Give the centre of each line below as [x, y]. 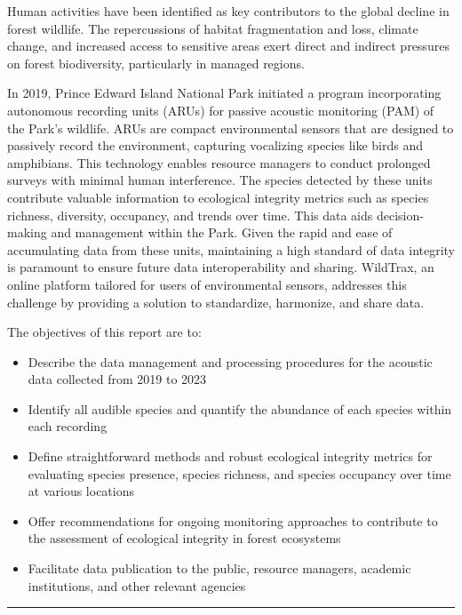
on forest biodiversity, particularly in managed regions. [156, 63]
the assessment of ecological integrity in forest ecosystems [184, 538]
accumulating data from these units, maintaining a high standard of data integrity [231, 249]
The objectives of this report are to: [104, 332]
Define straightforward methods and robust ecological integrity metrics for [230, 456]
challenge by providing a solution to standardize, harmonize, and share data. [216, 302]
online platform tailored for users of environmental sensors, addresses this [207, 284]
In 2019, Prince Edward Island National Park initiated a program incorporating [224, 93]
